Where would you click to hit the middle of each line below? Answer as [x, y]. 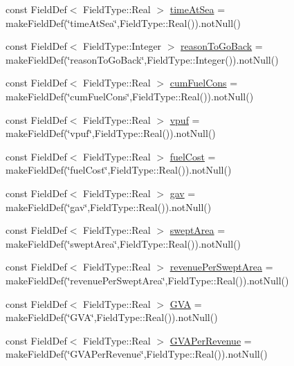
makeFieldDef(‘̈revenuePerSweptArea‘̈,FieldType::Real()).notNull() [147, 280]
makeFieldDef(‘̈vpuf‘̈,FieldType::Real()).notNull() [111, 133]
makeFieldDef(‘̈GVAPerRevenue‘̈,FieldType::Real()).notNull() [137, 354]
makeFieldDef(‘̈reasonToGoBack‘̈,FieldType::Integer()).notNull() [142, 59]
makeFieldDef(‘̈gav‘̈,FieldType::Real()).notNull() [109, 207]
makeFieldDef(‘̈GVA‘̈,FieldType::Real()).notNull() [112, 317]
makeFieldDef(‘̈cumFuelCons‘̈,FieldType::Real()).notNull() [130, 96]
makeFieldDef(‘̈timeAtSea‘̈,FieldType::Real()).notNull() [123, 22]
